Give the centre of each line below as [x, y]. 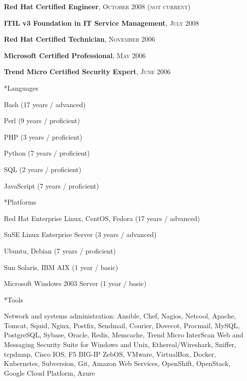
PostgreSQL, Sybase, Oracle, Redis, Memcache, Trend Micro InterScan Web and [124, 335]
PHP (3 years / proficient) [43, 136]
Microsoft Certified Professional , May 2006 [75, 55]
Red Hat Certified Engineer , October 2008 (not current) [97, 6]
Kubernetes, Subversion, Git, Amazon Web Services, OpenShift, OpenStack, [117, 363]
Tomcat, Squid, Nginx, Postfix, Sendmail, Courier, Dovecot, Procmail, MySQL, [122, 325]
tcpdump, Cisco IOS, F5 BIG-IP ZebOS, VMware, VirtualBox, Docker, [110, 354]
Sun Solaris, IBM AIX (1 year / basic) [61, 267]
